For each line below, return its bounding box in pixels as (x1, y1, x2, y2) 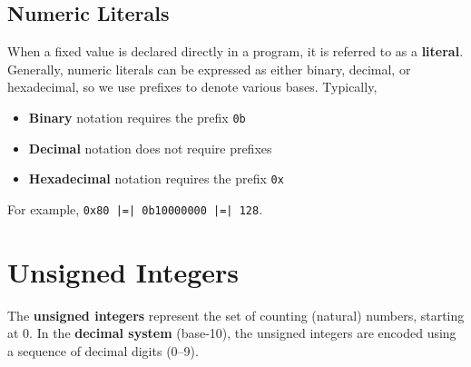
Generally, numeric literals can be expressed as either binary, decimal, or (7, 59, 411, 78)
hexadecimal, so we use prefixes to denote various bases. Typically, (7, 77, 378, 96)
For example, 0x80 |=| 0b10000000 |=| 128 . (7, 199, 263, 218)
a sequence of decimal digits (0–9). (7, 341, 199, 360)
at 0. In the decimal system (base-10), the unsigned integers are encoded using (7, 323, 456, 342)
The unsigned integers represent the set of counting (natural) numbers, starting (7, 305, 465, 324)
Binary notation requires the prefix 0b (28, 107, 246, 126)
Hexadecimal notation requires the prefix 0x (28, 169, 284, 188)
